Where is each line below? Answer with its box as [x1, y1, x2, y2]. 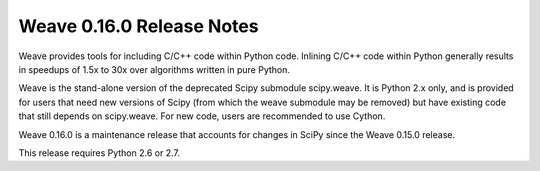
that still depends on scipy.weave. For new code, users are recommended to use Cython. [18, 110, 386, 122]
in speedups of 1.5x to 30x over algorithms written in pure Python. [18, 63, 290, 75]
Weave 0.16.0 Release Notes [18, 15, 259, 37]
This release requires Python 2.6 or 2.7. [18, 146, 180, 159]
